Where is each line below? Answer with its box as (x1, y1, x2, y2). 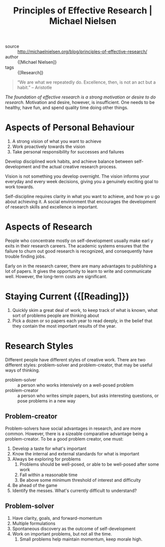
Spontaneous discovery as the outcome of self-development (12, 525, 136, 532)
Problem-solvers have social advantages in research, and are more (5, 425, 141, 431)
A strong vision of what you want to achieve (12, 139, 102, 145)
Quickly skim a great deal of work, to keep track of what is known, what (12, 307, 158, 313)
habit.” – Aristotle (17, 85, 52, 91)
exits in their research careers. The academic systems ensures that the (5, 243, 149, 249)
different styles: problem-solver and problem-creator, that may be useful (5, 362, 153, 368)
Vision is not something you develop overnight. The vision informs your (5, 173, 150, 179)
